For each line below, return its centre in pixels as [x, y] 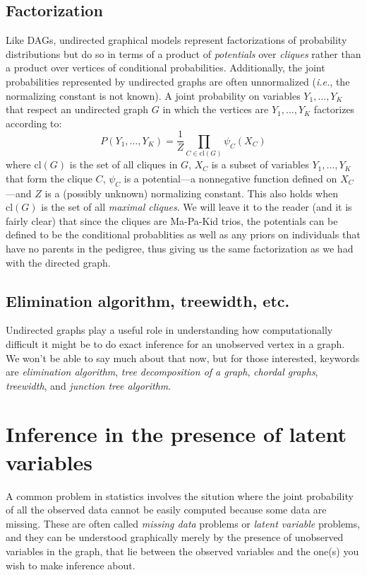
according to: [34, 123]
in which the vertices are [216, 109]
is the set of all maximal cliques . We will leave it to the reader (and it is [197, 207]
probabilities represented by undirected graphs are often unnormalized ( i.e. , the [178, 81]
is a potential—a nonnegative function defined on [230, 178]
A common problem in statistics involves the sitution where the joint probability [180, 495]
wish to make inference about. [71, 565]
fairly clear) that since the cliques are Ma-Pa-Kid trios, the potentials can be [172, 220]
